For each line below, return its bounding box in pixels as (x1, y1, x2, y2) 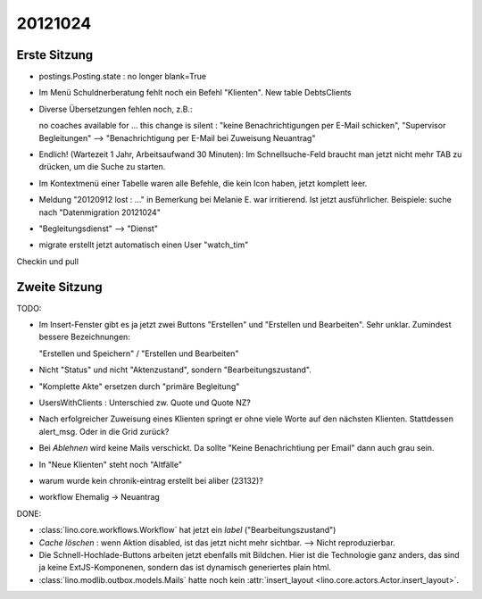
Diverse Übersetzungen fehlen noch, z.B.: (38, 104, 193, 114)
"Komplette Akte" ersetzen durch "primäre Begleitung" (38, 380, 240, 392)
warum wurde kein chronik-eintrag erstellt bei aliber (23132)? (38, 475, 263, 486)
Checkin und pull (16, 255, 79, 267)
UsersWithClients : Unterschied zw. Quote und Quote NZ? (38, 397, 252, 408)
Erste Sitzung (16, 47, 94, 62)
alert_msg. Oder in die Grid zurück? (38, 426, 170, 437)
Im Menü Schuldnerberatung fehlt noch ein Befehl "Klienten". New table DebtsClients (38, 87, 352, 98)
